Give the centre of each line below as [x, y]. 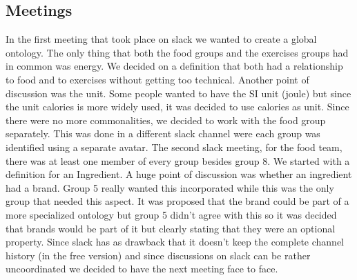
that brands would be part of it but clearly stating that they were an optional [171, 228]
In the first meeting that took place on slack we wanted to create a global [161, 39]
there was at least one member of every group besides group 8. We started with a [178, 160]
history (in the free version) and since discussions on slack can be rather [158, 255]
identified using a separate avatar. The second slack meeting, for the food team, [174, 147]
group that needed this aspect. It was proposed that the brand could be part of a [177, 201]
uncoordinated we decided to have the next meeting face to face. [142, 269]
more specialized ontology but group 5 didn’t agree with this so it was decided [171, 214]
